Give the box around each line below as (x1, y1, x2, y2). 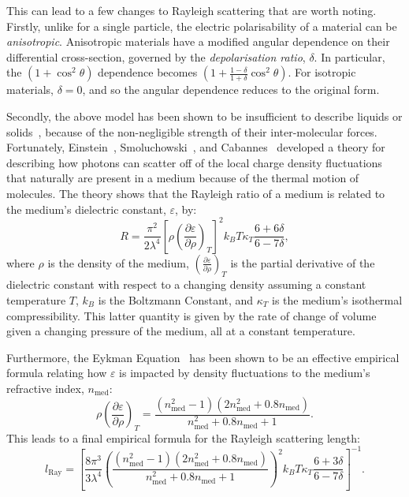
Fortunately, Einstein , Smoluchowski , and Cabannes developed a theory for (6, 139, 385, 155)
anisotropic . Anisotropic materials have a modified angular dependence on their (6, 33, 390, 50)
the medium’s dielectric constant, (6, 200, 166, 217)
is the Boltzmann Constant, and (98, 292, 254, 308)
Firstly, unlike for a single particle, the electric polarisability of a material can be (6, 17, 397, 34)
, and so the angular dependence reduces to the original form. (82, 81, 380, 98)
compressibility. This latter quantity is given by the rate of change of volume (6, 307, 377, 323)
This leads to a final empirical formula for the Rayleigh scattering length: (6, 429, 360, 446)
